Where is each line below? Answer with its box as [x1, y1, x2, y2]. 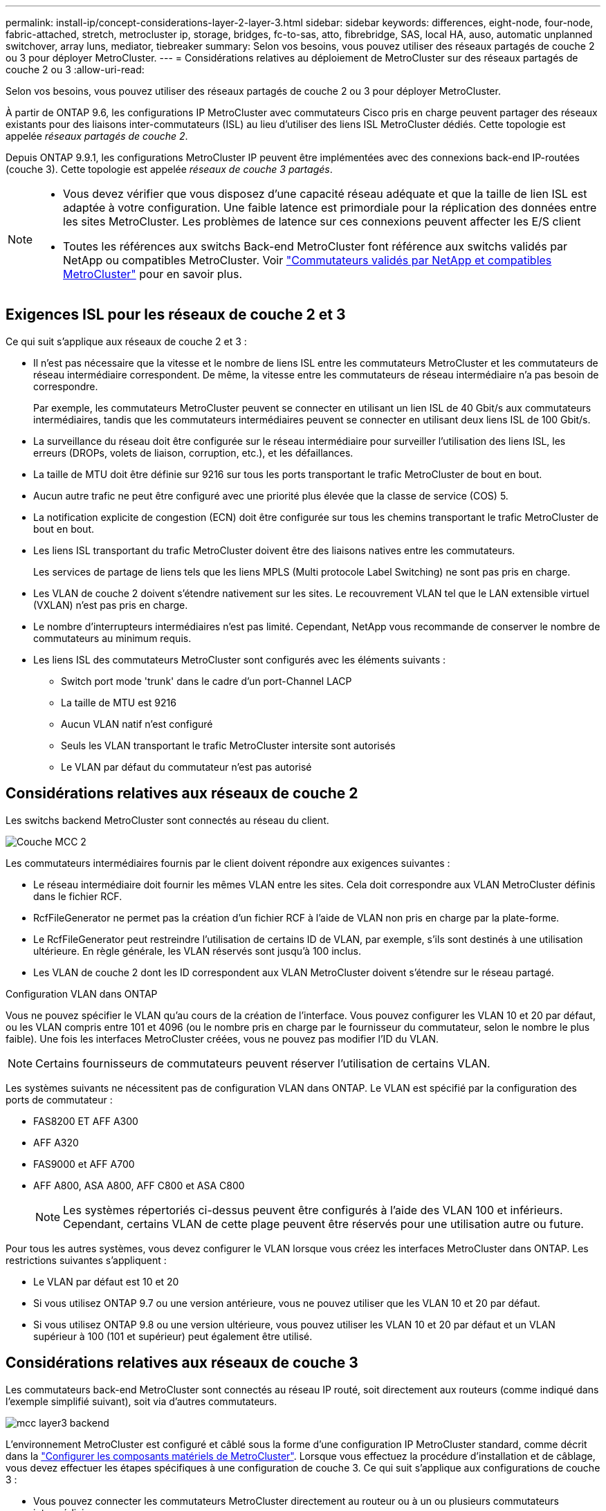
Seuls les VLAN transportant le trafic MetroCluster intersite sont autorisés [61, 739, 396, 751]
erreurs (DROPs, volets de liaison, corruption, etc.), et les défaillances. [33, 446, 353, 459]
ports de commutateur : [6, 1093, 113, 1106]
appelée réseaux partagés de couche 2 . [6, 130, 188, 142]
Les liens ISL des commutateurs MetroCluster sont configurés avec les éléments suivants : [33, 653, 446, 666]
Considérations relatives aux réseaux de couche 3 [6, 1354, 358, 1372]
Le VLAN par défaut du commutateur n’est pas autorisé [61, 760, 312, 773]
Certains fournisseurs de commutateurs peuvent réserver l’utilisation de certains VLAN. [35, 1056, 490, 1070]
